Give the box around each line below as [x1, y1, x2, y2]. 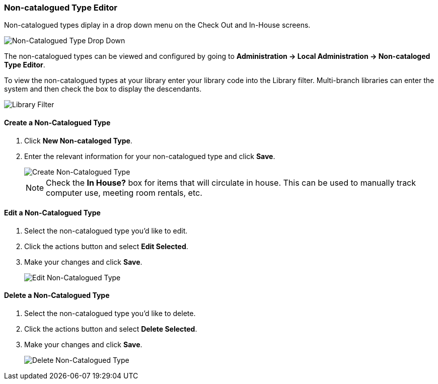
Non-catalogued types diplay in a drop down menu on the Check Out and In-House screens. [4, 21, 311, 30]
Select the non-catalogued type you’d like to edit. [24, 226, 188, 235]
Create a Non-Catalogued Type [4, 118, 111, 127]
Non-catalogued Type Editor [4, 3, 117, 13]
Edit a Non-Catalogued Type [4, 208, 101, 217]
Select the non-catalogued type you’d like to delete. [24, 309, 196, 318]
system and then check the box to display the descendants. [4, 85, 202, 94]
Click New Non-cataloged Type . [24, 136, 132, 145]
